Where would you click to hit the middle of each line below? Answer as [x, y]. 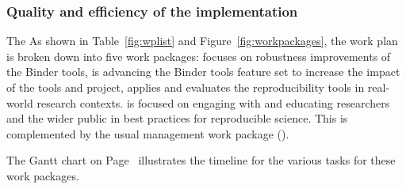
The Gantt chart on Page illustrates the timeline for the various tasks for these [201, 160]
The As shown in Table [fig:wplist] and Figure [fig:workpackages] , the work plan [202, 41]
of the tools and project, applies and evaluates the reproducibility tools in [186, 87]
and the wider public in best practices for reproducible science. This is [177, 118]
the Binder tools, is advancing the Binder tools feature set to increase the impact [203, 72]
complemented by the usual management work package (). [148, 133]
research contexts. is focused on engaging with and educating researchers [213, 102]
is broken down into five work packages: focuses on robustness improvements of [199, 56]
